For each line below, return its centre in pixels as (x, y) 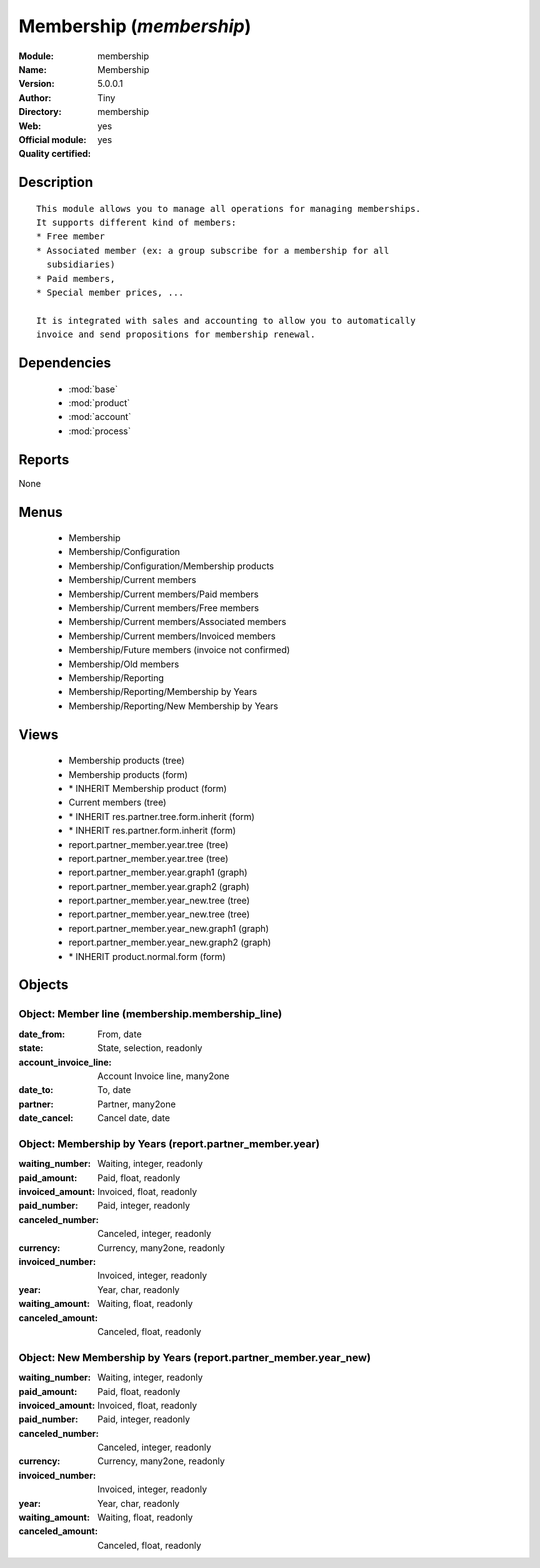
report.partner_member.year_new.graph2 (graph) (170, 942)
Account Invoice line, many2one (163, 1076)
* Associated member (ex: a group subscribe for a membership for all (213, 250)
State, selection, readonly (150, 1048)
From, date (119, 1034)
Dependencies (65, 363)
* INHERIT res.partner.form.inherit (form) (152, 831)
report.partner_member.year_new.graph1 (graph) (169, 928)
